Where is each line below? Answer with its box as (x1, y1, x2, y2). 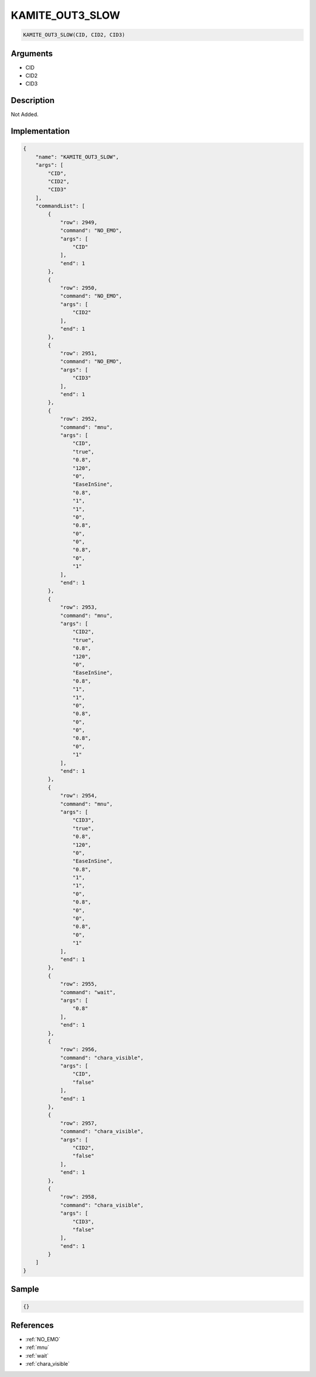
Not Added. (11, 111, 39, 118)
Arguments (11, 49, 53, 59)
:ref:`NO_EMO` (25, 1335, 61, 1342)
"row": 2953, (60, 604, 98, 611)
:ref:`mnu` (25, 1344, 50, 1351)
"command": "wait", (60, 989, 116, 995)
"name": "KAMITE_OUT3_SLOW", (35, 153, 119, 160)
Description (11, 95, 55, 105)
